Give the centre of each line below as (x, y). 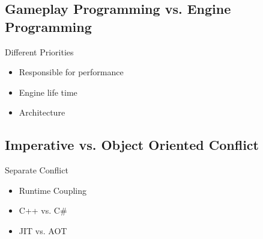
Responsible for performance (71, 72)
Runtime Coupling (53, 190)
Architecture (42, 112)
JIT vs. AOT (43, 230)
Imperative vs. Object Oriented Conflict (132, 145)
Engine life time (48, 92)
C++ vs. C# (43, 210)
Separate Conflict (37, 170)
